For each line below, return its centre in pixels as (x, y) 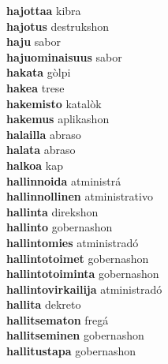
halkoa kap (35, 165)
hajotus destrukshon (58, 26)
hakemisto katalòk (54, 103)
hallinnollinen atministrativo (80, 196)
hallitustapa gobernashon (71, 351)
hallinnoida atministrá (64, 180)
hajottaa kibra (44, 10)
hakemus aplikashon (58, 119)
